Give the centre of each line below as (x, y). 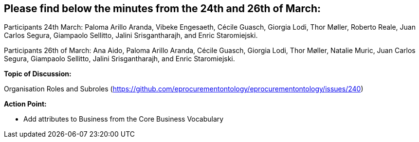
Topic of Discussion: (38, 74)
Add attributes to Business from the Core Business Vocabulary (124, 119)
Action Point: (25, 104)
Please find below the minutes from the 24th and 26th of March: (163, 9)
